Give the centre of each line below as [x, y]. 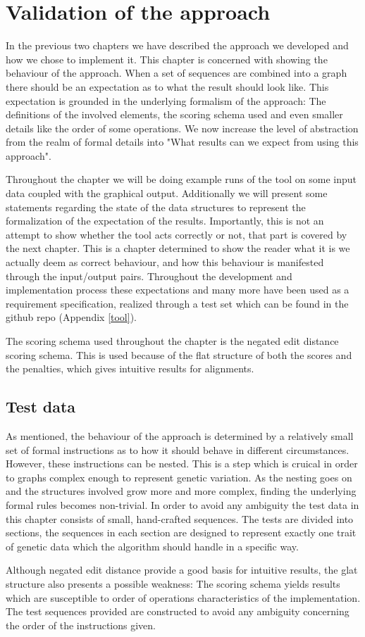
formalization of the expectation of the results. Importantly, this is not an [165, 221]
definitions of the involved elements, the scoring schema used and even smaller [174, 114]
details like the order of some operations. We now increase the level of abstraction [182, 128]
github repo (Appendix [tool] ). [71, 317]
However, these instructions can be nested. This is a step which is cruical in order [182, 463]
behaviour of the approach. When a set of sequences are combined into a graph [177, 73]
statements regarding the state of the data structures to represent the [156, 207]
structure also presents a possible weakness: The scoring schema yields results [173, 583]
